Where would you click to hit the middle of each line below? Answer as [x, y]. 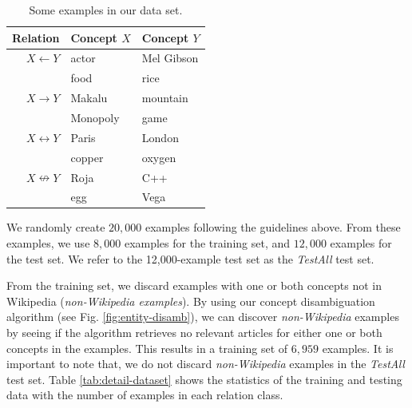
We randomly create [56, 227]
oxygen [159, 157]
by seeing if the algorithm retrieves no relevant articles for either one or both [194, 332]
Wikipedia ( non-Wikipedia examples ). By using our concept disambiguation [191, 301]
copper [87, 157]
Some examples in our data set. [106, 10]
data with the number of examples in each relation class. [145, 395]
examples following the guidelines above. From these [273, 227]
